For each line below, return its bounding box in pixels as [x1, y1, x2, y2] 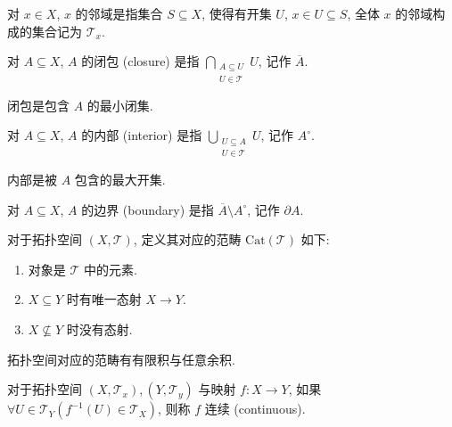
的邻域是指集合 [75, 4, 163, 22]
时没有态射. [66, 320, 133, 338]
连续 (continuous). [204, 399, 306, 418]
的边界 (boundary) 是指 [81, 200, 214, 218]
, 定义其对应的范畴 [133, 230, 242, 249]
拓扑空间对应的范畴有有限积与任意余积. [7, 349, 235, 368]
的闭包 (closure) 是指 [81, 52, 200, 70]
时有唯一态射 [66, 290, 142, 308]
